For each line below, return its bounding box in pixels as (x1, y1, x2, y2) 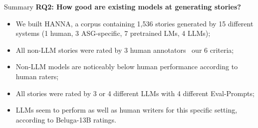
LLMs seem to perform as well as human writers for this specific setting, (15, 105, 238, 115)
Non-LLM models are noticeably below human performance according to (15, 61, 238, 72)
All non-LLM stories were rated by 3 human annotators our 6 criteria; (15, 44, 234, 55)
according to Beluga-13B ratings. (15, 114, 117, 125)
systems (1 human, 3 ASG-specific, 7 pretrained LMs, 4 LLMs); (15, 28, 211, 38)
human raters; (15, 71, 59, 81)
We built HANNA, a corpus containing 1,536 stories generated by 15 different (15, 18, 254, 28)
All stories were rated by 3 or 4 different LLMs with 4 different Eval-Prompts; (15, 88, 255, 98)
